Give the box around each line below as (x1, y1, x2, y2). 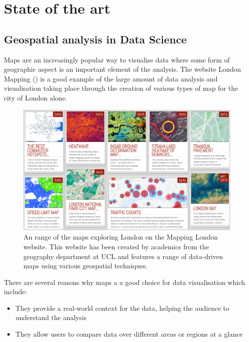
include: (4, 286, 27, 297)
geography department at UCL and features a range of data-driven (23, 251, 223, 261)
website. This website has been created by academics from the (23, 241, 209, 251)
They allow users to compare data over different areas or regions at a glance (15, 329, 243, 339)
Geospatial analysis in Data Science (4, 31, 187, 46)
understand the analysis (15, 312, 87, 322)
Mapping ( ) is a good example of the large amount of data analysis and (4, 73, 218, 83)
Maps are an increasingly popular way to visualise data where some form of (4, 54, 230, 64)
